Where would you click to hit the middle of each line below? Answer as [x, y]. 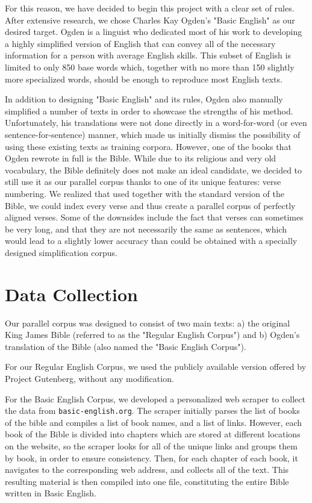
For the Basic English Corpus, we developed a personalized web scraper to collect [155, 398]
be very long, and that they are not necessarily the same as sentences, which [146, 229]
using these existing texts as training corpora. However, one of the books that [148, 146]
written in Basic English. [51, 493]
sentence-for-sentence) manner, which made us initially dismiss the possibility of [153, 134]
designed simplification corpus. [61, 252]
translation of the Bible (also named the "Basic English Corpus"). [126, 346]
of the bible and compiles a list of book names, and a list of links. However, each [154, 422]
